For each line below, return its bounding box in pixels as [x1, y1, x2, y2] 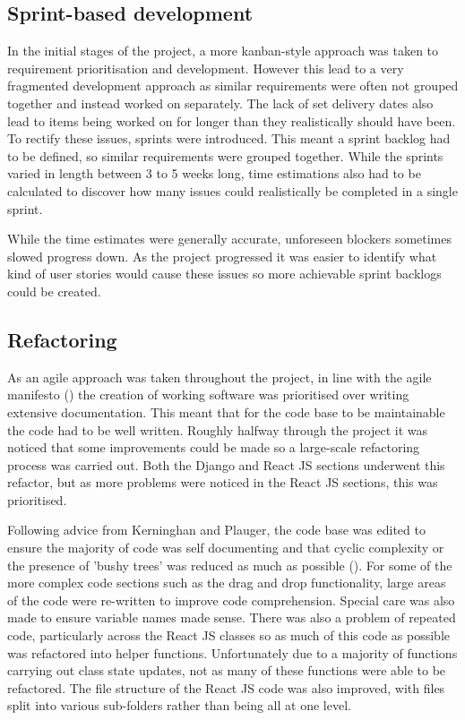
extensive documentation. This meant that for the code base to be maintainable [7, 402, 445, 421]
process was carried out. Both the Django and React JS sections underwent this [7, 455, 445, 474]
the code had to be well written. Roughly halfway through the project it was [7, 420, 428, 439]
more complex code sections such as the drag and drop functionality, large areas [7, 573, 446, 592]
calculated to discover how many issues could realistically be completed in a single [7, 181, 458, 200]
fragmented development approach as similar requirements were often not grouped [7, 76, 459, 95]
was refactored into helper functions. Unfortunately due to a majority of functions [7, 643, 458, 662]
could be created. [7, 281, 101, 300]
